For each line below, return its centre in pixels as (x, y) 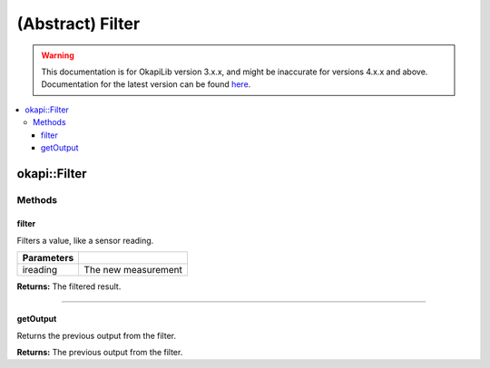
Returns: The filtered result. (69, 286)
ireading (40, 270)
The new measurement (133, 270)
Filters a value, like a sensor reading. (85, 240)
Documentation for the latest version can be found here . (146, 84)
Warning (58, 55)
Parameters (48, 258)
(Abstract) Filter (78, 24)
